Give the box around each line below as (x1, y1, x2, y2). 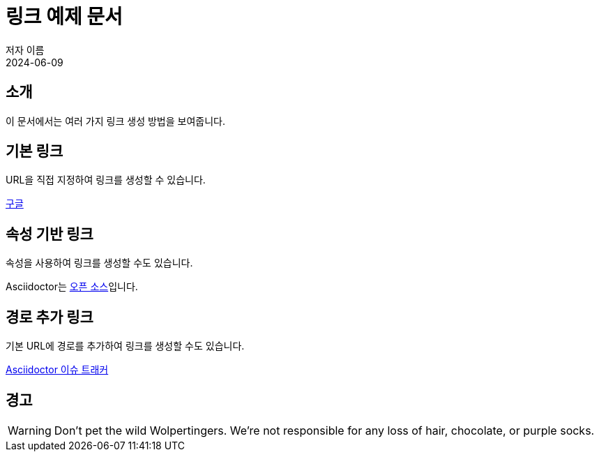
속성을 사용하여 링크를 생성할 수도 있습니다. (6, 257, 193, 269)
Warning (8, 423, 52, 437)
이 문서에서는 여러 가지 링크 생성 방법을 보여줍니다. (6, 114, 225, 127)
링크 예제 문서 (6, 5, 123, 29)
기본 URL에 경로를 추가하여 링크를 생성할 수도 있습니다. (6, 340, 245, 352)
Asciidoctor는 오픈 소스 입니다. (6, 280, 138, 293)
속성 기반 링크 (6, 225, 93, 243)
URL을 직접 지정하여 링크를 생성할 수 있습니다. (6, 174, 206, 186)
